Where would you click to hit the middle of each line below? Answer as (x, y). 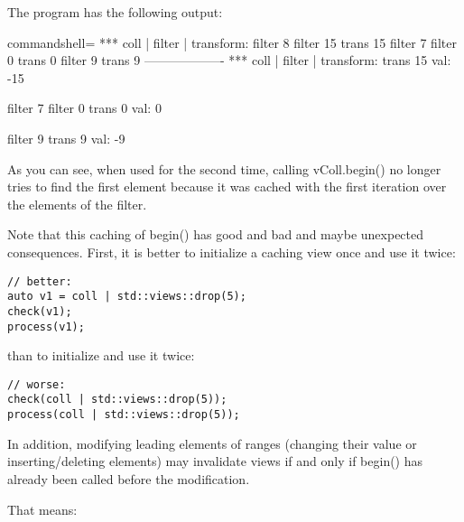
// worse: (37, 384)
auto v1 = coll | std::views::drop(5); (127, 297)
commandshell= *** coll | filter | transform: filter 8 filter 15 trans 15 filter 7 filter (232, 42)
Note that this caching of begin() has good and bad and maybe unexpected (216, 234)
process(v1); (46, 326)
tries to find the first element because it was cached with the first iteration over (227, 186)
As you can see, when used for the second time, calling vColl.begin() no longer (224, 168)
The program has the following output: (115, 12)
